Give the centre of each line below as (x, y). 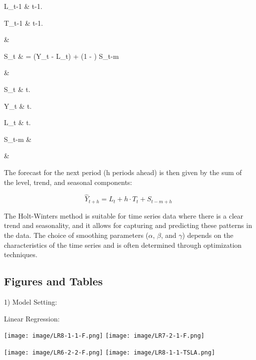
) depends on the (208, 235)
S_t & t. (17, 89)
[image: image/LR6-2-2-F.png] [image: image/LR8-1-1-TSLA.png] (110, 352)
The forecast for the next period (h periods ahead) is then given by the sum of (123, 172)
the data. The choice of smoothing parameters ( (76, 235)
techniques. (21, 254)
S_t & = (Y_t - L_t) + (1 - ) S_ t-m (62, 56)
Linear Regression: (32, 318)
